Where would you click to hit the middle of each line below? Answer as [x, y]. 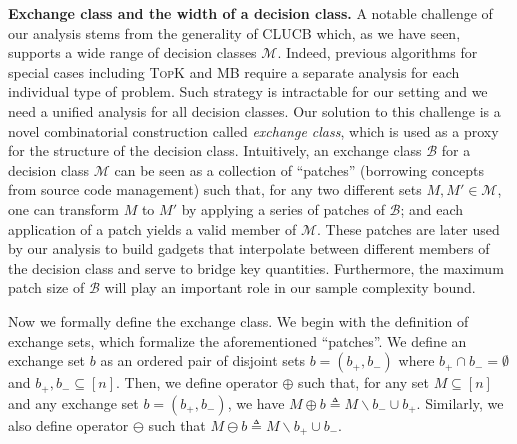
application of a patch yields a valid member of [152, 228]
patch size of [46, 287]
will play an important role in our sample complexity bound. [290, 287]
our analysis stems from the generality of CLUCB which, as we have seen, [234, 32]
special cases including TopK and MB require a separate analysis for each [234, 71]
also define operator [68, 424]
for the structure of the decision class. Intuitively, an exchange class [215, 150]
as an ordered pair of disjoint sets [202, 360]
